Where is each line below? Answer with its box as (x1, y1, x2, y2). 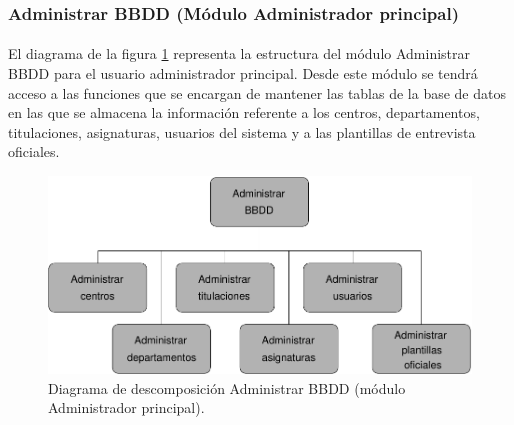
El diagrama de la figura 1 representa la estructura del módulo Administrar (8, 43, 470, 64)
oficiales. (8, 141, 60, 162)
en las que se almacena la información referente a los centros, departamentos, (8, 102, 480, 123)
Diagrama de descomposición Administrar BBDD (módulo (48, 377, 406, 398)
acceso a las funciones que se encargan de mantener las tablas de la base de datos (8, 82, 506, 103)
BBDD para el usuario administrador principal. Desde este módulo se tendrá (8, 63, 478, 84)
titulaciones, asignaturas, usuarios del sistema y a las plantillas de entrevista (8, 121, 476, 142)
